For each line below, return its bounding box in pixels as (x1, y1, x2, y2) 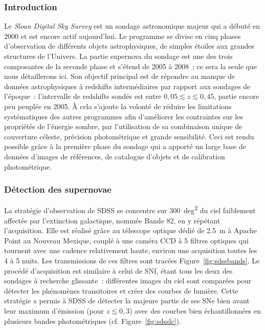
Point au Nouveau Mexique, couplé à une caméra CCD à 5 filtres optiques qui (4, 235, 249, 245)
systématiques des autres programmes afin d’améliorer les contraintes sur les (4, 111, 243, 121)
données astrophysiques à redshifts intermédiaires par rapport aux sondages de (4, 80, 251, 91)
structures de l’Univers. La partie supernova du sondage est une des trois (4, 51, 233, 61)
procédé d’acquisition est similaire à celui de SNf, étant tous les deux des (4, 265, 233, 276)
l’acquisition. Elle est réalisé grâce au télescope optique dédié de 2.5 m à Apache (4, 225, 257, 236)
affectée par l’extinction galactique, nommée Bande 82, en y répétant (4, 215, 220, 225)
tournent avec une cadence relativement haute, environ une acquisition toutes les (4, 245, 257, 256)
